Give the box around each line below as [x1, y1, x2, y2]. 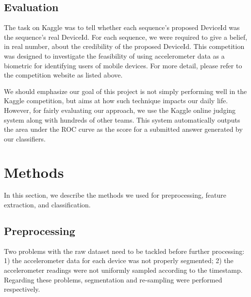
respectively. [4, 284, 40, 294]
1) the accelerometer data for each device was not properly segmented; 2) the [4, 255, 234, 266]
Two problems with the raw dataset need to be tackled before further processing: [4, 246, 245, 256]
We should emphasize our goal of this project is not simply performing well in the [4, 86, 247, 96]
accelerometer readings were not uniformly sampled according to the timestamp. [4, 265, 243, 275]
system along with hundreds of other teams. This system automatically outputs [4, 114, 240, 125]
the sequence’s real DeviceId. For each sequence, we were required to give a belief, [4, 31, 248, 42]
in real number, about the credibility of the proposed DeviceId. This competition [4, 41, 245, 51]
